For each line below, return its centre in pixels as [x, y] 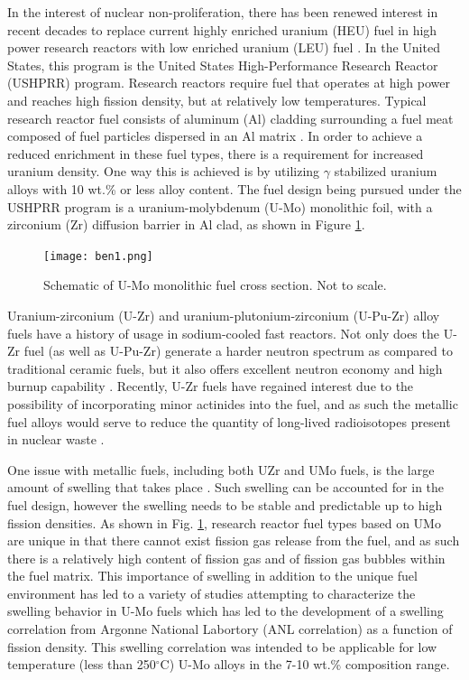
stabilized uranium [386, 171]
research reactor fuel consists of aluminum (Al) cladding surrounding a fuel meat [230, 118]
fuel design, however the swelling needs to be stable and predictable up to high [225, 504]
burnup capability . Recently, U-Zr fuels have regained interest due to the [211, 386]
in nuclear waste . [56, 439]
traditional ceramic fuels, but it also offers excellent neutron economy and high [225, 368]
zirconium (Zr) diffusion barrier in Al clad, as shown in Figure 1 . [186, 224]
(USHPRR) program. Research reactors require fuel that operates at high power [229, 83]
